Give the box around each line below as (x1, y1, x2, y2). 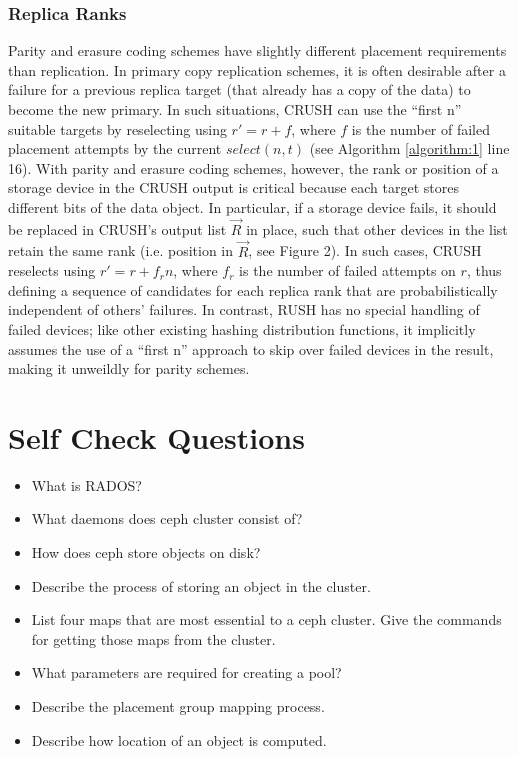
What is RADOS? (31, 474, 142, 495)
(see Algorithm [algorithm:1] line (309, 138, 510, 159)
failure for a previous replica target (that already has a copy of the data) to (8, 79, 471, 100)
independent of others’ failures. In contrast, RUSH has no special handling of (8, 299, 480, 320)
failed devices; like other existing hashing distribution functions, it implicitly (8, 318, 476, 339)
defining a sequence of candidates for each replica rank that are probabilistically (8, 279, 498, 300)
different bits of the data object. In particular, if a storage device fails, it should (8, 196, 497, 217)
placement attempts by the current (8, 138, 222, 159)
